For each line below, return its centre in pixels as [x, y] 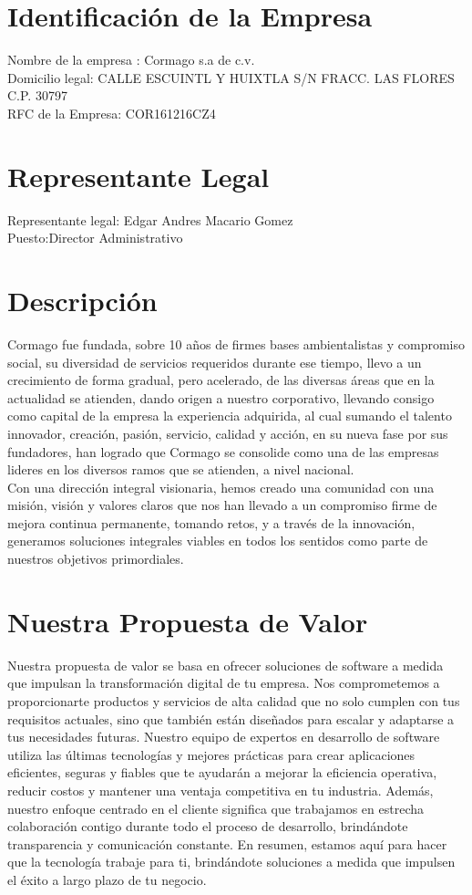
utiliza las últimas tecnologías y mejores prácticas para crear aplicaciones [211, 754]
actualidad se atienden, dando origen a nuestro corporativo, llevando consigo [221, 397]
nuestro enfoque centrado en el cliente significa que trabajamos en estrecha [215, 808]
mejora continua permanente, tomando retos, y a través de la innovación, [211, 522]
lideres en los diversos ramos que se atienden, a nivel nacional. [181, 469]
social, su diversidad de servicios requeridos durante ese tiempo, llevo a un [215, 362]
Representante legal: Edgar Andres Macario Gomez [150, 219]
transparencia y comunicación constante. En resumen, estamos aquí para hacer [227, 843]
